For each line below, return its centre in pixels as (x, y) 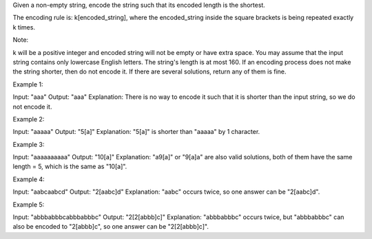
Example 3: (29, 144)
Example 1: (28, 84)
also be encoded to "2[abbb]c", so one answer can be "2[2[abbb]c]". (111, 227)
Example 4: (29, 179)
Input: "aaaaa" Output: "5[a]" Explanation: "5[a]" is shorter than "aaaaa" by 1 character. (136, 132)
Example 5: (29, 204)
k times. (24, 27)
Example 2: (29, 119)
